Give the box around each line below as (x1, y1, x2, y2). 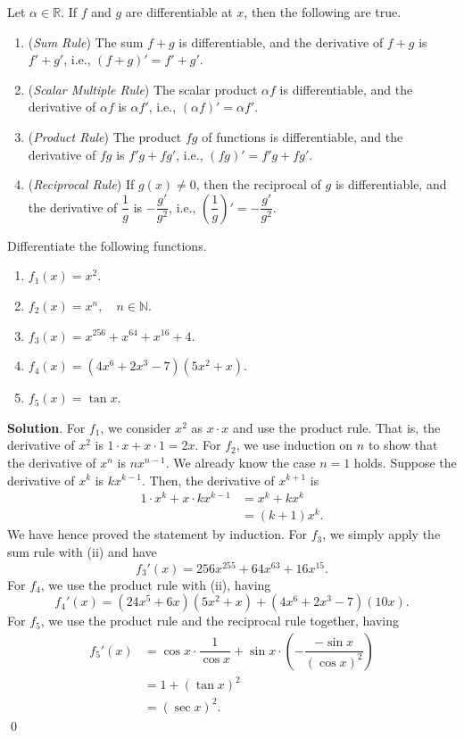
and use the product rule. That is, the (232, 418, 441, 436)
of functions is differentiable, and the (202, 127, 403, 145)
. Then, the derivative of (141, 470, 275, 489)
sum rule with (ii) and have (7, 542, 157, 560)
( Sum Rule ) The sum (28, 32, 144, 51)
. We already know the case (165, 452, 316, 471)
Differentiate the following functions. (7, 236, 207, 254)
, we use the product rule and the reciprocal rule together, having (40, 611, 399, 630)
